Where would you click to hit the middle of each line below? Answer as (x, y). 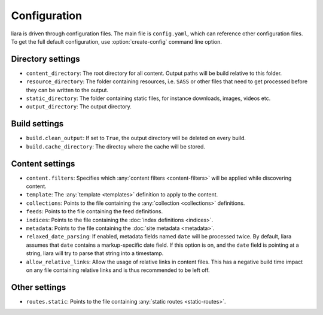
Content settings (43, 164)
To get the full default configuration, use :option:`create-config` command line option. (117, 41)
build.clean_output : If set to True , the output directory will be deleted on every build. (136, 138)
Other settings (39, 287)
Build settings (37, 124)
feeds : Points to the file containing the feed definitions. (95, 211)
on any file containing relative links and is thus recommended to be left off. (118, 270)
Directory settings (45, 59)
